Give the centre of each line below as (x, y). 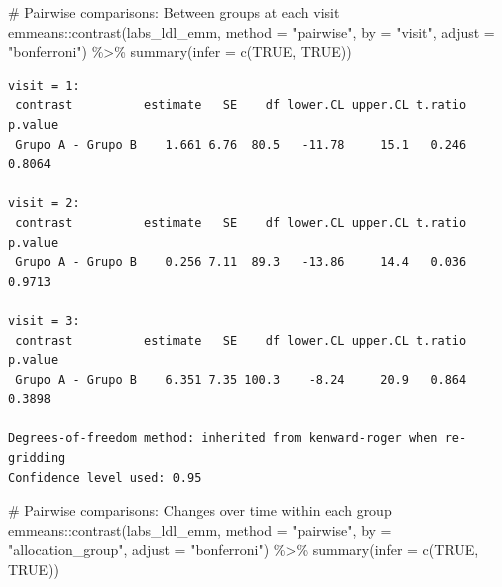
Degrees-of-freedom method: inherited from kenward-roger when (223, 438)
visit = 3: (44, 320)
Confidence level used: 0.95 (105, 477)
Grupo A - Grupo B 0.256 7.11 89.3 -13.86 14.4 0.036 (241, 262)
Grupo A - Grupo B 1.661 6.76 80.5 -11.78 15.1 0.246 (241, 144)
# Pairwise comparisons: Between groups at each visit (174, 12)
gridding (37, 458)
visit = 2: (44, 203)
